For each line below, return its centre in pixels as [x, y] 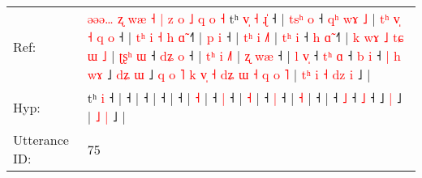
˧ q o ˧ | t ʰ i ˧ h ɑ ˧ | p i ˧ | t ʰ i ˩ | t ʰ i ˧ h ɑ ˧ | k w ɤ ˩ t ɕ [245, 37]
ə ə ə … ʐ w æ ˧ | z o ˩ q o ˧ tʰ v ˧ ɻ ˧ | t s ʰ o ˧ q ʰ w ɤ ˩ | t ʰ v [243, 18]
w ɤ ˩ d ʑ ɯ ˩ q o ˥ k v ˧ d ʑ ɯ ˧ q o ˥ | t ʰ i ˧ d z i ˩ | [229, 74]
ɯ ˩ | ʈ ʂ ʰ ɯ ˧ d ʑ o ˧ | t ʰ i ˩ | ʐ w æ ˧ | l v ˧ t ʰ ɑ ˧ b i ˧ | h [244, 55]
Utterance [41, 140]
